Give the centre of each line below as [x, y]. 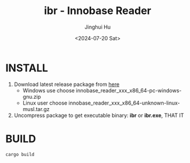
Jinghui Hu [98, 27]
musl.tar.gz [36, 109]
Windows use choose [49, 90]
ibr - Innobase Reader [98, 11]
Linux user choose [45, 103]
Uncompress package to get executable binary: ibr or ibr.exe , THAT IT [99, 115]
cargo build [20, 154]
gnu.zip [32, 96]
